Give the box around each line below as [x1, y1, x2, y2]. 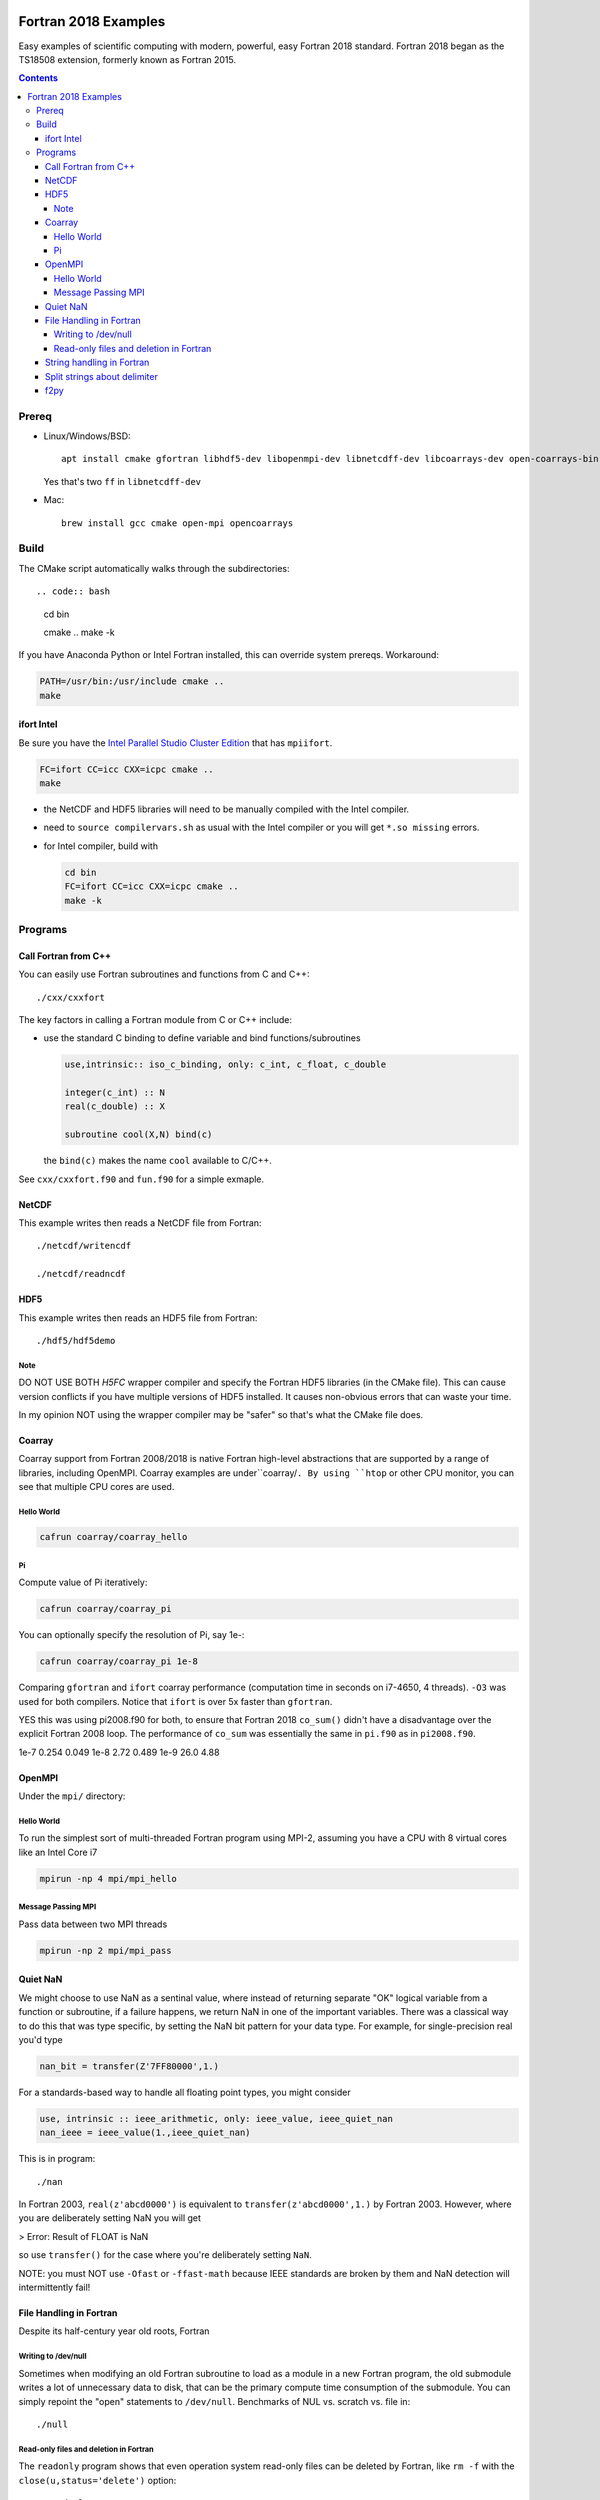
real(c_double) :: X [64, 1101, 165, 1112]
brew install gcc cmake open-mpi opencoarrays [61, 517, 294, 529]
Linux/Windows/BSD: [43, 430, 131, 442]
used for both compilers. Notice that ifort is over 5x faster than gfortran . [18, 1695, 333, 1707]
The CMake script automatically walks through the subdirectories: [18, 562, 290, 574]
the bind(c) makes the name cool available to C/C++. [43, 1155, 272, 1167]
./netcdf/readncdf [36, 1268, 127, 1280]
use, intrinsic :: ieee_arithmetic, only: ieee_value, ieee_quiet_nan [39, 2113, 394, 2124]
